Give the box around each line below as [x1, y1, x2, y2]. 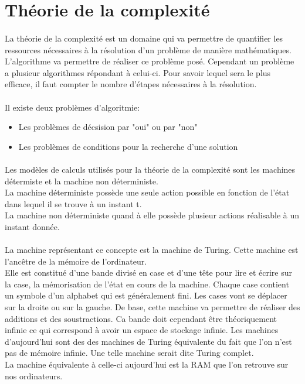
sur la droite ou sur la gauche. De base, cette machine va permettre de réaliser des [5, 301, 300, 313]
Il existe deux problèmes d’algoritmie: [5, 101, 140, 113]
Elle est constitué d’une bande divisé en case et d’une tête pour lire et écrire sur [5, 266, 292, 279]
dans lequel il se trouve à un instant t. [5, 197, 142, 210]
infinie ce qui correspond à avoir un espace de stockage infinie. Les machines [5, 324, 279, 336]
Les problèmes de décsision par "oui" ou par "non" [18, 121, 198, 133]
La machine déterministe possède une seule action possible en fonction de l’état [5, 186, 290, 198]
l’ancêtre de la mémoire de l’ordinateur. [5, 255, 147, 267]
